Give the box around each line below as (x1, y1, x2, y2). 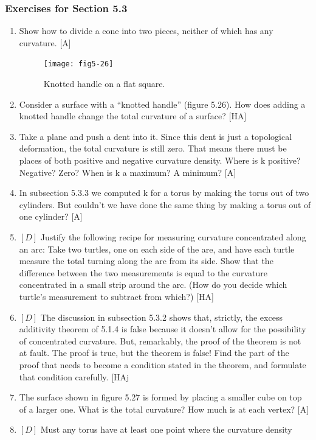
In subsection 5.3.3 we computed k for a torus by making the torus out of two (19, 186, 309, 199)
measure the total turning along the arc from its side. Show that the (19, 254, 273, 267)
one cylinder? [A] (19, 210, 83, 223)
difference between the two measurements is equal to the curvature (19, 266, 268, 279)
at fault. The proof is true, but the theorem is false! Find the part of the (19, 346, 289, 359)
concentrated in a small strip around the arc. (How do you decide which (19, 278, 287, 291)
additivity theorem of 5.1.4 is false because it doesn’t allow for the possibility (19, 323, 306, 335)
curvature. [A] (19, 36, 71, 49)
